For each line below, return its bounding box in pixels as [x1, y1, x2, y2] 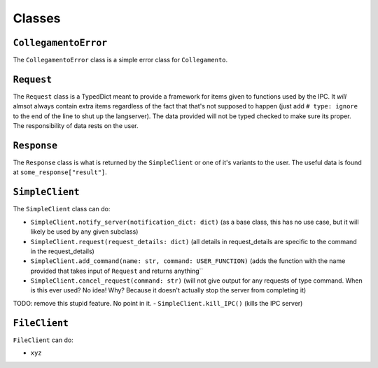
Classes [13, 10, 61, 26]
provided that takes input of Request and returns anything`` [30, 267, 204, 275]
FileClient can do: [13, 336, 73, 344]
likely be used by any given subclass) [30, 227, 139, 236]
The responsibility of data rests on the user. [13, 122, 139, 130]
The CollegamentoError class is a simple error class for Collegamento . [13, 56, 228, 64]
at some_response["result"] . [13, 168, 108, 176]
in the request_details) [30, 247, 94, 255]
